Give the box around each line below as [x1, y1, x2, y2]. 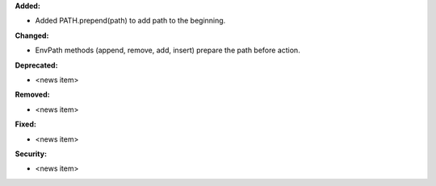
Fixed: [15, 119, 36, 129]
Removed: [15, 89, 50, 100]
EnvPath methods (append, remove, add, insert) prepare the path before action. [35, 45, 300, 56]
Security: [15, 149, 48, 159]
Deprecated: [15, 60, 58, 70]
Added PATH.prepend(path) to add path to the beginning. [35, 16, 226, 26]
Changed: [15, 31, 49, 40]
